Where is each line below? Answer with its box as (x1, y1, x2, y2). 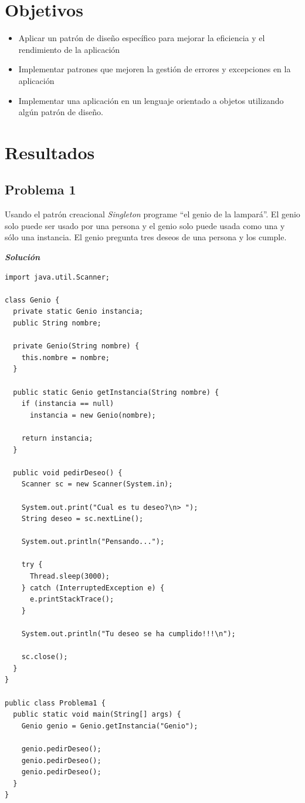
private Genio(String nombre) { (13, 342, 140, 351)
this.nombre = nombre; (21, 353, 110, 362)
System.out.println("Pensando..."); (21, 537, 165, 546)
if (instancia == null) (21, 399, 114, 408)
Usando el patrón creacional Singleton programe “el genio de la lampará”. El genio (5, 208, 300, 220)
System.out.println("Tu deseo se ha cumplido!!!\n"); (21, 630, 236, 639)
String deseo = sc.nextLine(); (21, 515, 144, 523)
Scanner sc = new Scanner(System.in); (21, 480, 173, 489)
